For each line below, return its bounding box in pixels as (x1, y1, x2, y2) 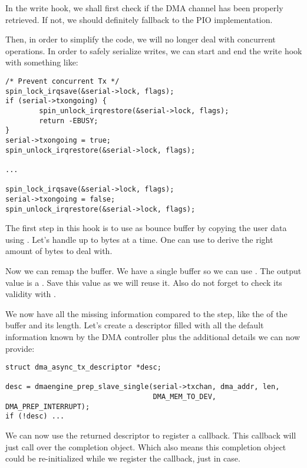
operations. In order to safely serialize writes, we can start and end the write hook (5, 44, 302, 57)
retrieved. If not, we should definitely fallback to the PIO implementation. (5, 13, 273, 25)
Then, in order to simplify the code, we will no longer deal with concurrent (5, 33, 276, 45)
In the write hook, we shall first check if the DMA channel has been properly (5, 2, 283, 14)
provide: (5, 342, 35, 354)
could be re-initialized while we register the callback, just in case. (5, 452, 240, 464)
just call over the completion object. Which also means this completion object (5, 440, 286, 453)
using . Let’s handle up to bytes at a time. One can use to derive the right (5, 233, 273, 245)
